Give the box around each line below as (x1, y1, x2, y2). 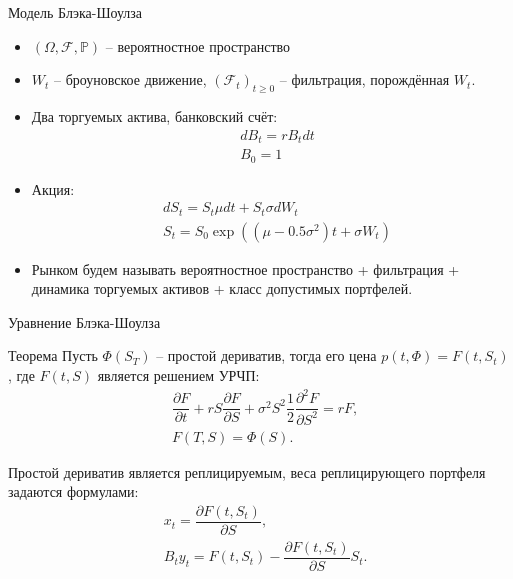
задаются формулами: (8, 481, 139, 502)
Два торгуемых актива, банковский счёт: (31, 105, 278, 126)
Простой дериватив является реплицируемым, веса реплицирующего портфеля (8, 461, 486, 482)
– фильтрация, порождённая (279, 69, 450, 90)
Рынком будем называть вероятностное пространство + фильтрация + (31, 258, 460, 279)
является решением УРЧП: (97, 365, 260, 386)
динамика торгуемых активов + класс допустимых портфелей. (31, 278, 413, 299)
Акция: (31, 178, 75, 199)
